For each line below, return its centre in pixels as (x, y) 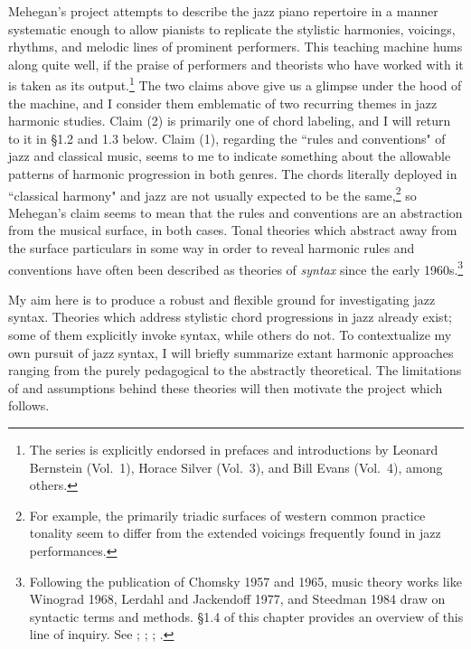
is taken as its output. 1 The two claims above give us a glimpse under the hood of (235, 84)
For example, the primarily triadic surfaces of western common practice (227, 515)
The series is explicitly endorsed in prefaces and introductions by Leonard (234, 450)
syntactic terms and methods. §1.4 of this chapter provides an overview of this (246, 616)
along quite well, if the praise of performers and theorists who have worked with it (236, 64)
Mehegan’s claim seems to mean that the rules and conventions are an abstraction (235, 212)
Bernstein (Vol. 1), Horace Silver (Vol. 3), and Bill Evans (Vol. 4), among (236, 467)
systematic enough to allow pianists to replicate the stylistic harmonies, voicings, (232, 28)
